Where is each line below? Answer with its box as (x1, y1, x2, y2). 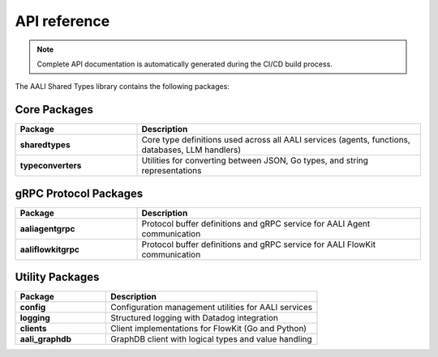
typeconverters (19, 160, 82, 172)
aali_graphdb (19, 334, 72, 345)
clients (19, 323, 48, 334)
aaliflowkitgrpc (19, 244, 80, 255)
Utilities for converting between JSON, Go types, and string (141, 155, 369, 166)
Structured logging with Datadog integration (110, 312, 279, 324)
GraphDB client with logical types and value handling (110, 334, 312, 345)
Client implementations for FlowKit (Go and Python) (110, 323, 307, 334)
